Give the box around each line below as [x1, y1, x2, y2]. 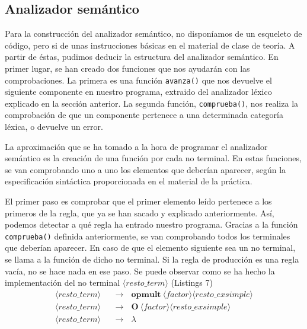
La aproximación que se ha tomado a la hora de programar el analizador [5, 140, 268, 152]
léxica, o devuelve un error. [5, 120, 103, 133]
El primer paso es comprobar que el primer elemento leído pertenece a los [5, 195, 272, 207]
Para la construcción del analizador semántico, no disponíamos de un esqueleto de [5, 27, 302, 40]
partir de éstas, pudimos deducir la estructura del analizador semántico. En [5, 50, 279, 63]
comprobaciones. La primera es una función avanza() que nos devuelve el [5, 74, 272, 86]
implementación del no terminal [5, 276, 120, 289]
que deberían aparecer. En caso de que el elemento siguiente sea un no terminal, [5, 241, 296, 254]
